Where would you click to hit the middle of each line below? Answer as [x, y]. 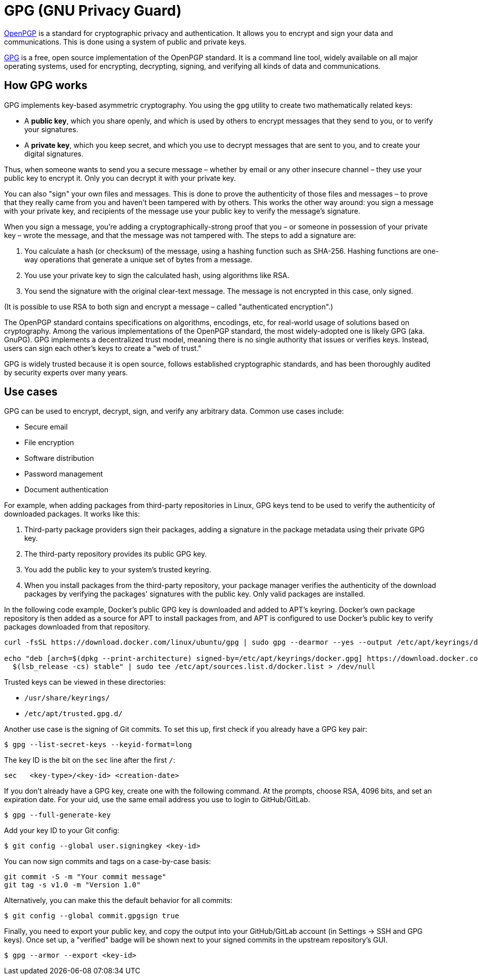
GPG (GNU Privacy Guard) [93, 11]
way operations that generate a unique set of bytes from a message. [138, 259]
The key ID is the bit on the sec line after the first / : [90, 760]
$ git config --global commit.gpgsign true [92, 916]
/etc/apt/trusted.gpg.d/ [73, 714]
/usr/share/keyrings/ [67, 698]
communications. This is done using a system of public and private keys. [125, 42]
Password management [64, 474]
